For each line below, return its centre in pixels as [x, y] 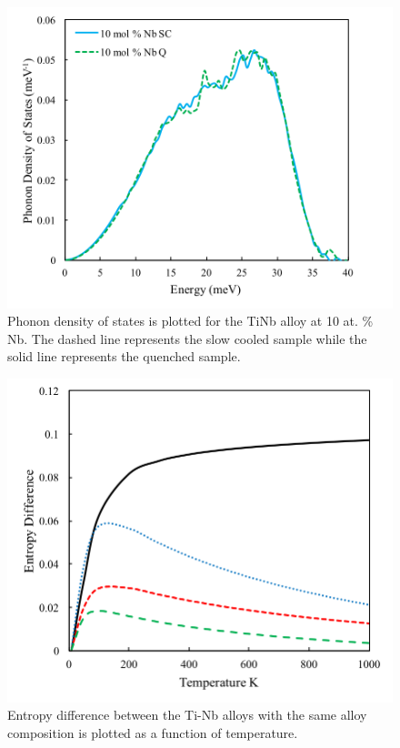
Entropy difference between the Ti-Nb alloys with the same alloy [187, 715]
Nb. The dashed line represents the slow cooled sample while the [187, 338]
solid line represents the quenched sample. [124, 356]
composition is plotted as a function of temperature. [153, 732]
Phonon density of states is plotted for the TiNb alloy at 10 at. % [190, 321]
